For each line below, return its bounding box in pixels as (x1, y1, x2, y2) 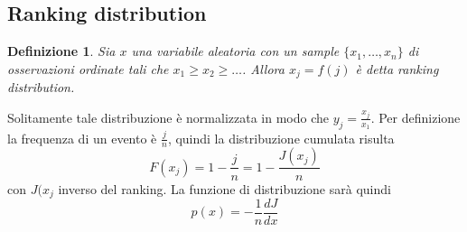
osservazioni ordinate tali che (7, 59, 169, 78)
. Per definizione (370, 107, 461, 126)
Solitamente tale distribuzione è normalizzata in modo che (7, 107, 329, 126)
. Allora (242, 59, 285, 78)
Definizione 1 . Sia (7, 42, 116, 60)
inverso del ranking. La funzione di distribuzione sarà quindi (58, 179, 391, 198)
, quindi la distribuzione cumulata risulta (167, 128, 395, 147)
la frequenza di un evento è (7, 128, 157, 147)
